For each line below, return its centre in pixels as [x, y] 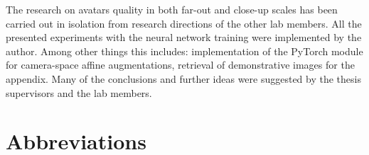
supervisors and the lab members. [79, 92]
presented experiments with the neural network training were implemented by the [184, 37]
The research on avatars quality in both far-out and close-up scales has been [172, 9]
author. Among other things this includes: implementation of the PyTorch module [184, 51]
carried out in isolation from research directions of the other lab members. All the [184, 23]
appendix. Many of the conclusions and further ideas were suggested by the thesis [183, 78]
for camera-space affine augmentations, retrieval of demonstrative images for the [180, 65]
